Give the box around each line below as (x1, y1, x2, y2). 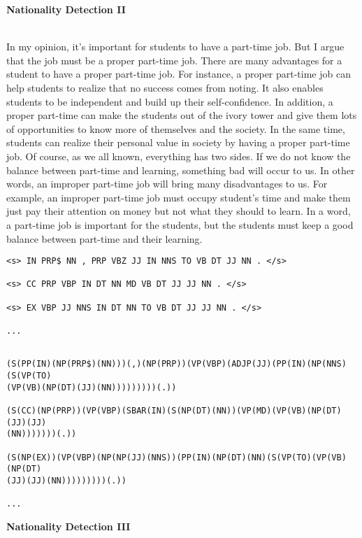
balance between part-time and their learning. (6, 231, 203, 246)
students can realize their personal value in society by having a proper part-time (6, 135, 350, 150)
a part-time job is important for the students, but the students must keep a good (6, 217, 354, 232)
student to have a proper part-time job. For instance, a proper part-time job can (6, 66, 351, 81)
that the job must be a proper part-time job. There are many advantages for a (6, 52, 342, 67)
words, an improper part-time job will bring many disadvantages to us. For (6, 176, 328, 191)
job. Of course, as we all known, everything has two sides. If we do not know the (6, 148, 351, 163)
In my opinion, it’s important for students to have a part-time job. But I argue (6, 39, 345, 54)
